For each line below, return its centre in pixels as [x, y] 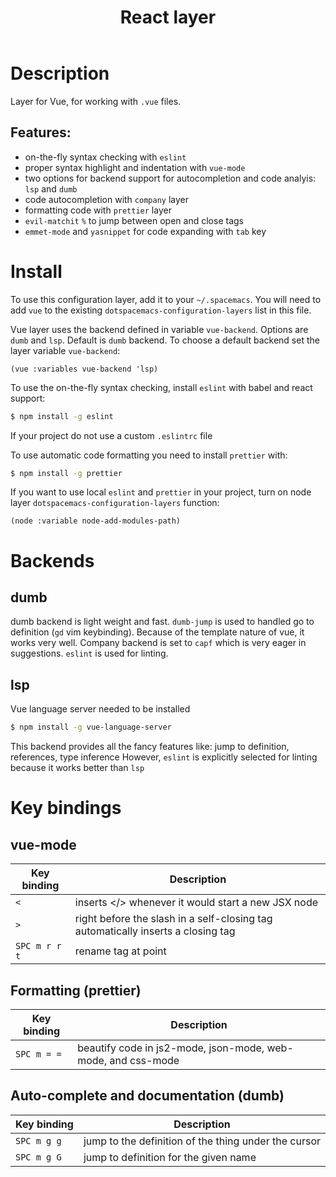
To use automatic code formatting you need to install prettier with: [149, 455]
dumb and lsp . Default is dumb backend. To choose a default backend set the [165, 340]
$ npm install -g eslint [62, 416]
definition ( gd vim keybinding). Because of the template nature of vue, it [157, 632]
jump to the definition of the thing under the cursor [202, 1141]
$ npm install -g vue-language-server [91, 727]
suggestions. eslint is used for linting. [89, 653]
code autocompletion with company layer [106, 199]
